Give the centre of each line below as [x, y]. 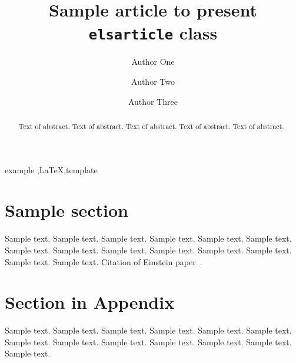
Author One [153, 62]
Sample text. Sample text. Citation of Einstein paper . [104, 261]
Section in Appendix [90, 302]
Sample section [66, 210]
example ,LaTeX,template [51, 169]
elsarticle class [153, 33]
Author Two [153, 82]
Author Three [153, 101]
